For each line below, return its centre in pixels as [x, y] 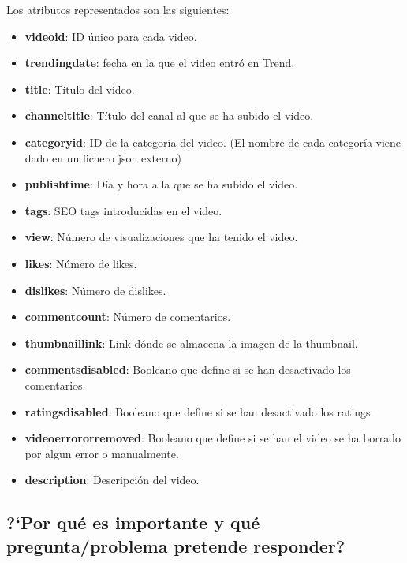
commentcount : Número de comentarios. [128, 317]
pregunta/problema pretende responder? [176, 545]
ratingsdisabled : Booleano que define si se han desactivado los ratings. [199, 411]
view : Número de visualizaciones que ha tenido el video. [161, 237]
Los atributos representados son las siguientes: [118, 9]
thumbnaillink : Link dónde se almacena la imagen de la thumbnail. [191, 343]
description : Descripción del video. [112, 480]
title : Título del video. [80, 89]
